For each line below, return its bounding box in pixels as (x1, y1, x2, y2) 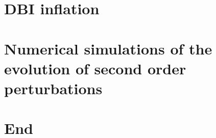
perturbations (4, 77, 103, 98)
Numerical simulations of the (4, 38, 212, 59)
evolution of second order (4, 58, 186, 78)
